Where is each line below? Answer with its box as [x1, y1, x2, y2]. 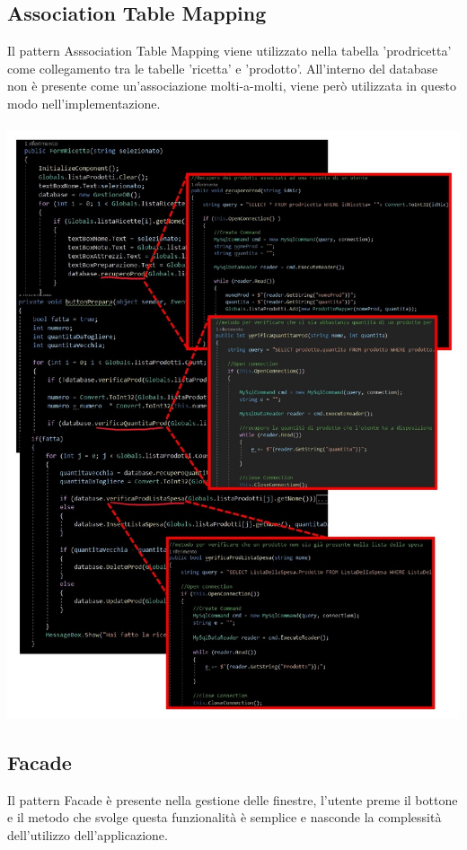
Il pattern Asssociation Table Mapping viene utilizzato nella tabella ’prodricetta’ [7, 41, 452, 60]
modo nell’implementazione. [7, 93, 161, 112]
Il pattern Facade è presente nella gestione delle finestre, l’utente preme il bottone [7, 790, 458, 809]
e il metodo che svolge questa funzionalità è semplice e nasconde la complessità [7, 808, 442, 827]
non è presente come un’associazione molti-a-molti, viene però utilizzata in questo [7, 76, 457, 95]
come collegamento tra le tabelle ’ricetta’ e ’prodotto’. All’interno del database [7, 58, 438, 77]
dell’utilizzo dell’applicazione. [7, 825, 168, 844]
